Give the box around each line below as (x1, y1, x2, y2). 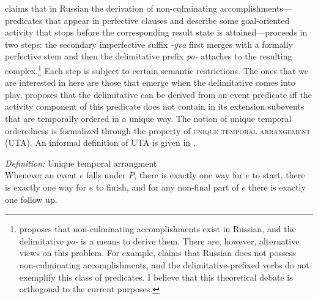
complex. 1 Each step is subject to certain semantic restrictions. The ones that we (5, 62, 308, 77)
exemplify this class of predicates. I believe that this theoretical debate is (19, 270, 293, 283)
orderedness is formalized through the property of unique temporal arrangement (5, 124, 311, 137)
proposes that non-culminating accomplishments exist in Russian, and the (19, 222, 296, 235)
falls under (86, 168, 126, 181)
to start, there (252, 168, 305, 181)
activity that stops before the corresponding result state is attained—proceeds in (5, 26, 308, 39)
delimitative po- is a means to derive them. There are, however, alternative (19, 234, 300, 247)
